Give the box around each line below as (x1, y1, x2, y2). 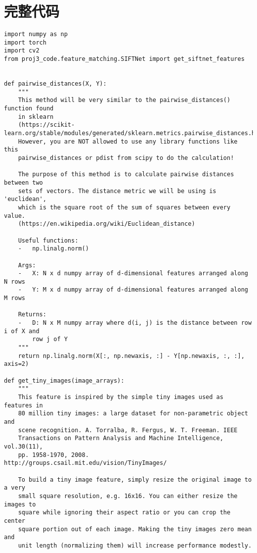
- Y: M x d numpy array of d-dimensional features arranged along (18, 286, 248, 294)
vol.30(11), (4, 443, 43, 450)
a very (4, 484, 25, 492)
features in (4, 402, 43, 409)
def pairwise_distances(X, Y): (4, 80, 107, 88)
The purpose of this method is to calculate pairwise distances (18, 171, 234, 178)
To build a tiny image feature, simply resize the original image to (18, 476, 252, 483)
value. (4, 212, 25, 219)
